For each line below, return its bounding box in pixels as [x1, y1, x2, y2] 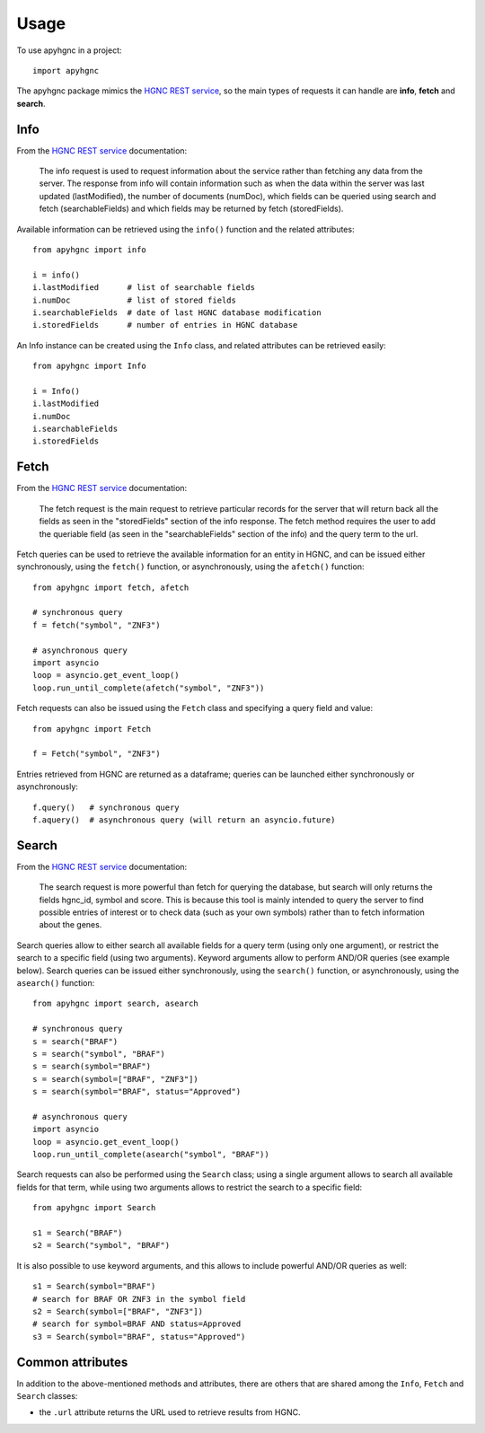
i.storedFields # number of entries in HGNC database [32, 320, 298, 330]
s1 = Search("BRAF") [32, 1228, 123, 1238]
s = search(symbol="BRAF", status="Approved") [32, 1086, 242, 1097]
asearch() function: [16, 977, 95, 988]
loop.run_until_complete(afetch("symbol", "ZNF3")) [32, 682, 265, 693]
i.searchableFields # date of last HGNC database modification [32, 307, 322, 318]
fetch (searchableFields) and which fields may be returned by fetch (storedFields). [39, 203, 344, 215]
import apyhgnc [32, 66, 100, 75]
